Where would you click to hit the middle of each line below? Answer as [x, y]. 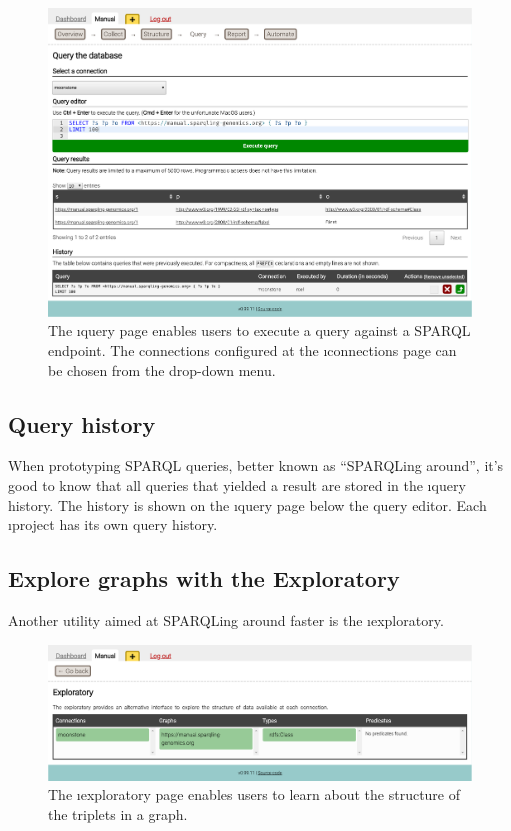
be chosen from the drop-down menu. [162, 369]
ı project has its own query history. [113, 524]
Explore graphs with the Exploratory [204, 578]
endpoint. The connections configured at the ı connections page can [252, 349]
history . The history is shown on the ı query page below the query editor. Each [247, 504]
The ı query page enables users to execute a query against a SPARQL [259, 330]
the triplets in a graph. [118, 813]
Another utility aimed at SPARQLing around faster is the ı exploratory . [226, 619]
